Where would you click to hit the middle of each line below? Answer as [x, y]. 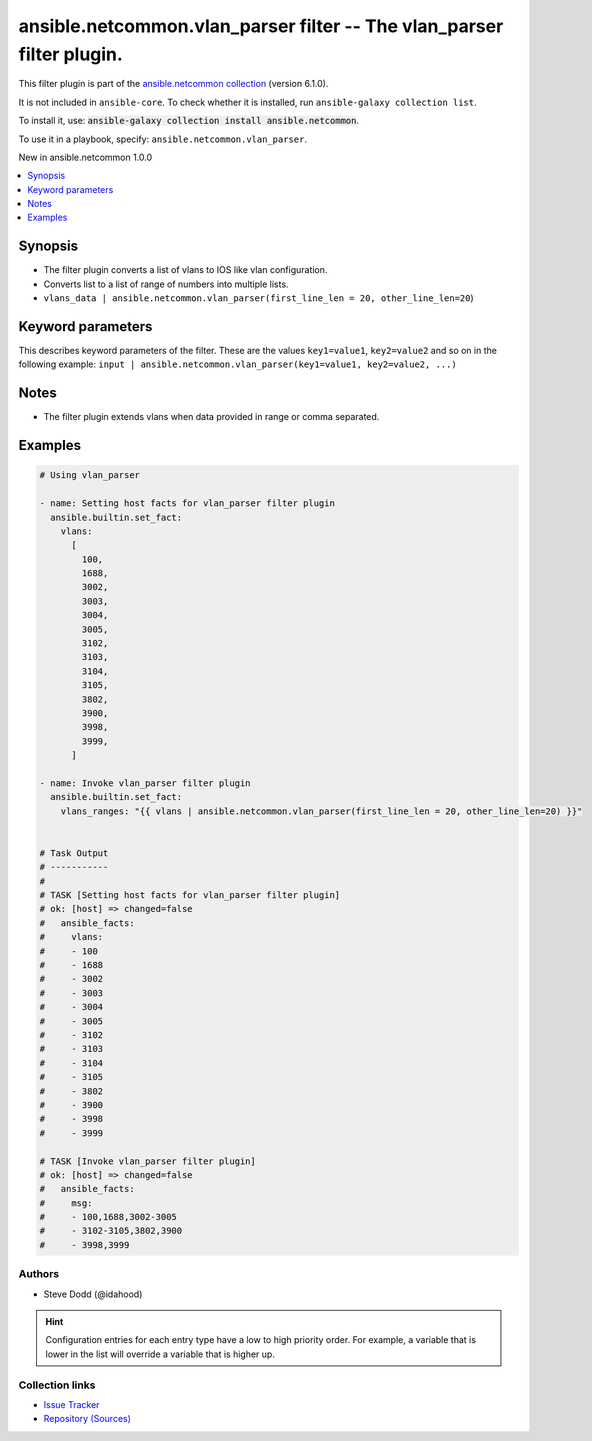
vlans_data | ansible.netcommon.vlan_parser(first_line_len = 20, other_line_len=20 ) [258, 298]
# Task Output [74, 853]
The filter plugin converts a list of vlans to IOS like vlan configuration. [185, 270]
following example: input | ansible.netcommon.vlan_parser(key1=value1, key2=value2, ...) [237, 364]
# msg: [66, 1203]
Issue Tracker [71, 1404]
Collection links [57, 1385]
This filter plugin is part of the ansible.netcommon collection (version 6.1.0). [173, 84]
